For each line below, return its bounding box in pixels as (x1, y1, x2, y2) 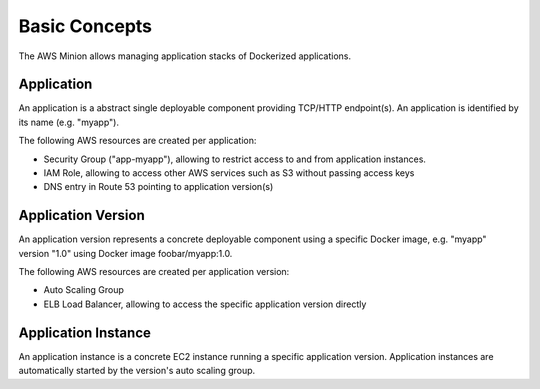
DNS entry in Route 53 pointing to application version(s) (43, 181, 274, 193)
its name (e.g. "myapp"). (18, 116, 120, 128)
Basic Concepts (18, 15, 153, 37)
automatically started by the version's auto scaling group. (18, 365, 256, 377)
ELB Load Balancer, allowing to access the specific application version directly (43, 298, 367, 310)
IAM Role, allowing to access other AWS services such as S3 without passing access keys (43, 167, 415, 179)
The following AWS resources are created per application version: (18, 266, 290, 278)
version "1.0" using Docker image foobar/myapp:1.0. (18, 247, 233, 259)
